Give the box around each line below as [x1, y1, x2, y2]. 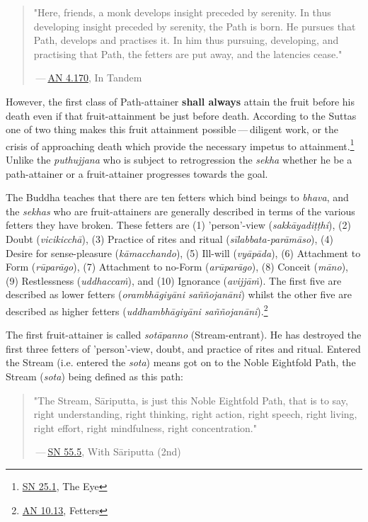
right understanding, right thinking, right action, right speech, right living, [33, 407, 357, 421]
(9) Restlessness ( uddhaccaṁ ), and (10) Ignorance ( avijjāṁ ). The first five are [6, 273, 342, 288]
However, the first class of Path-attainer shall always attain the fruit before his [6, 93, 355, 108]
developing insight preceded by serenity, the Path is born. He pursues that [33, 18, 356, 33]
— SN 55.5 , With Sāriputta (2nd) [35, 444, 181, 459]
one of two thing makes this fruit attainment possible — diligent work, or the [6, 122, 338, 137]
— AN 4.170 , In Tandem [35, 70, 142, 85]
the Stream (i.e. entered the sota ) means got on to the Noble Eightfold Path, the [6, 355, 356, 370]
